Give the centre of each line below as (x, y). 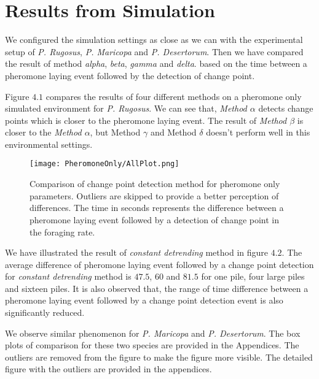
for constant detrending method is (68, 276)
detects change (286, 108)
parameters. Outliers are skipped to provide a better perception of (154, 195)
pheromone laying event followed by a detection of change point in (155, 219)
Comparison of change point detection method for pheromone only (155, 184)
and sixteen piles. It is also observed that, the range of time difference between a (157, 288)
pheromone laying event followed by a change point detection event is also (144, 300)
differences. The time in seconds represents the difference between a (157, 208)
